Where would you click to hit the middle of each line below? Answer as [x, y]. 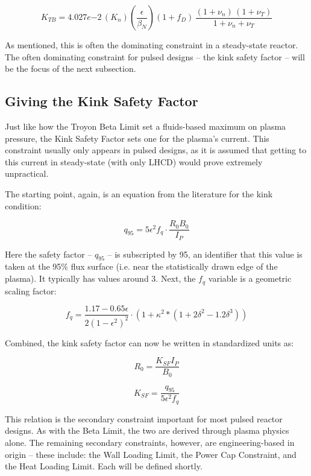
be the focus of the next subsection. [71, 68]
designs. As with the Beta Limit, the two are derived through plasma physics [147, 430]
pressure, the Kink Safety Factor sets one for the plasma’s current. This [137, 138]
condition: [23, 205]
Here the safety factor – [49, 254]
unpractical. [27, 173]
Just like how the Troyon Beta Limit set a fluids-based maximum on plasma [146, 126]
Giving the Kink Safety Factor [102, 101]
